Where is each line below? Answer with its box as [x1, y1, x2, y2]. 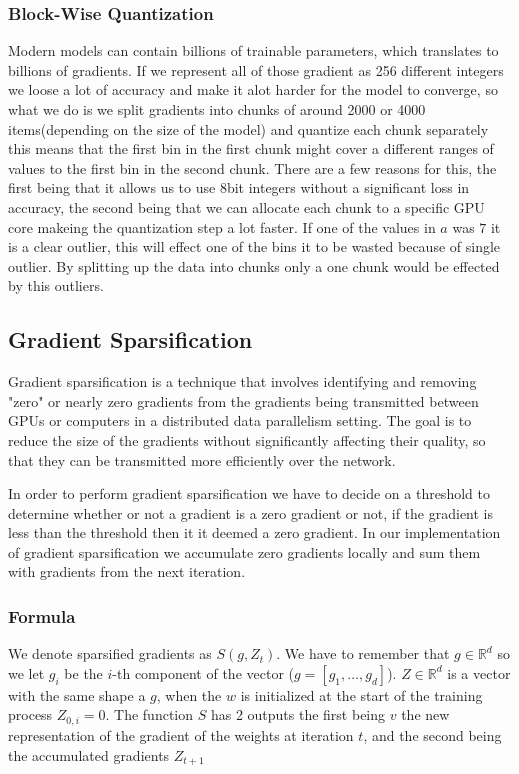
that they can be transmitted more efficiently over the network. [8, 449, 396, 470]
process [8, 704, 53, 725]
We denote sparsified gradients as [8, 643, 212, 664]
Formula [8, 604, 76, 628]
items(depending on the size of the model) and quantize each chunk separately [8, 118, 489, 139]
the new [401, 704, 450, 725]
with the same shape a [8, 684, 146, 705]
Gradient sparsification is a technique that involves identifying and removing [8, 371, 477, 392]
